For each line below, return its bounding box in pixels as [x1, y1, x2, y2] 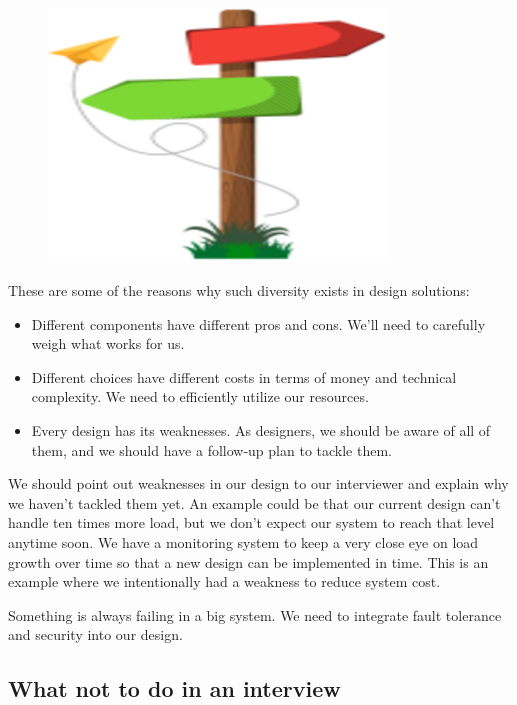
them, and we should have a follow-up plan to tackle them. [31, 439, 392, 460]
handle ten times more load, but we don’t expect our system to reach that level [8, 512, 495, 533]
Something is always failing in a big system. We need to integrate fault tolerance [8, 604, 502, 625]
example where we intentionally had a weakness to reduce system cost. [8, 571, 441, 592]
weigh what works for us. [31, 333, 185, 354]
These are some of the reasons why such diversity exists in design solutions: [8, 279, 470, 300]
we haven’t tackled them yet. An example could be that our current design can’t [8, 492, 501, 513]
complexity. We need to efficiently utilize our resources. [31, 386, 369, 407]
